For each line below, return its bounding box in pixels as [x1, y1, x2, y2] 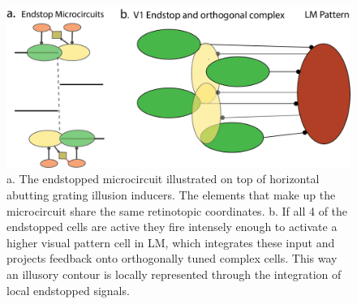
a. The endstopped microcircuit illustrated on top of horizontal [6, 170, 320, 187]
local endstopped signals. [6, 281, 130, 298]
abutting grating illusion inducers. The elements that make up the [6, 186, 336, 203]
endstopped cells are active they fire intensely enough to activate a [6, 218, 338, 235]
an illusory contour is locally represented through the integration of [6, 265, 342, 282]
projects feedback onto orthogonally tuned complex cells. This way [6, 250, 338, 267]
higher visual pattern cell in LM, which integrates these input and [6, 233, 335, 250]
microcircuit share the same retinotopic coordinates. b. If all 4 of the [6, 202, 348, 219]
